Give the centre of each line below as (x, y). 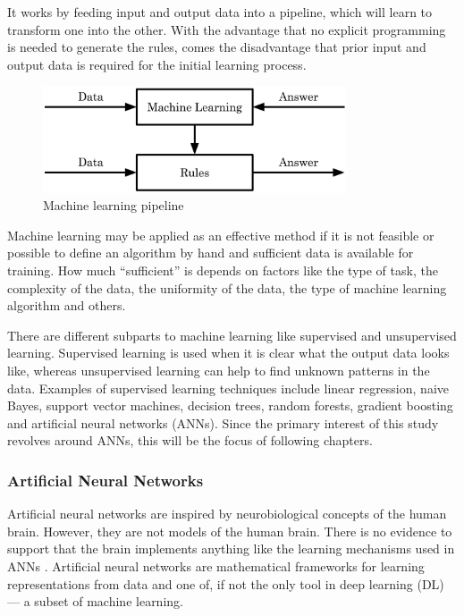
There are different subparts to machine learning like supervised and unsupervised (232, 335)
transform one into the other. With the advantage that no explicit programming (227, 29)
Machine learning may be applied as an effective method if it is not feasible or (221, 235)
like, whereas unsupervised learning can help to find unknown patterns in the (219, 370)
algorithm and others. (67, 305)
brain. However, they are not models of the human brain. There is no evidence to (230, 531)
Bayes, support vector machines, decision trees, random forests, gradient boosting (230, 405)
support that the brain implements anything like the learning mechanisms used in (231, 548)
